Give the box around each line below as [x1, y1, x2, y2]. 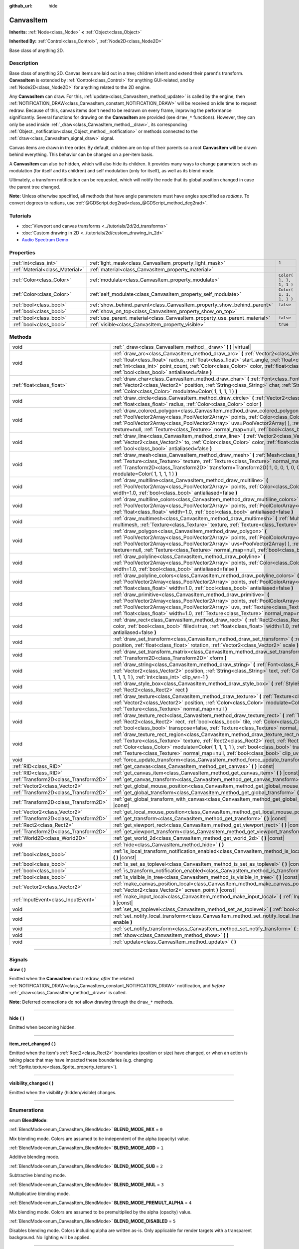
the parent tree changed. [9, 184, 61, 190]
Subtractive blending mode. [9, 1172, 66, 1179]
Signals [9, 956, 28, 963]
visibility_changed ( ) [9, 1080, 54, 1086]
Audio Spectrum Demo [21, 237, 69, 243]
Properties [9, 249, 36, 256]
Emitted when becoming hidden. [9, 1024, 76, 1030]
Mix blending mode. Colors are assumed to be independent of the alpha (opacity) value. [9, 1136, 190, 1142]
